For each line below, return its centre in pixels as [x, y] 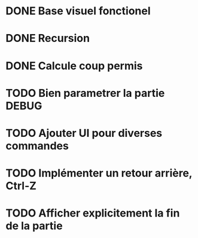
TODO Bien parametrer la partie [85, 93]
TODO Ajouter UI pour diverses [84, 133]
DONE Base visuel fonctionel [78, 11]
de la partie [34, 226]
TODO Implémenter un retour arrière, [99, 173]
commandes [37, 146]
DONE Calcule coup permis [74, 65]
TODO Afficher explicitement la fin [93, 213]
